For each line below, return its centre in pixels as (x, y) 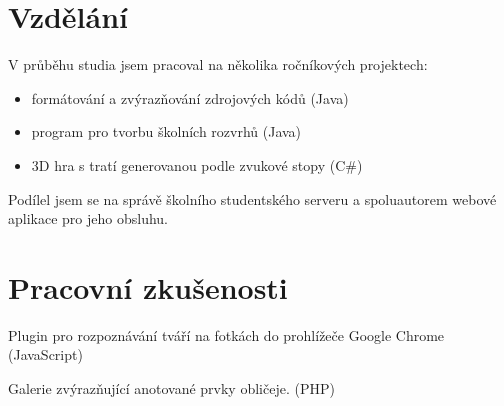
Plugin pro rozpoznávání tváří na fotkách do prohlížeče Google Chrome (226, 334)
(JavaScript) (45, 354)
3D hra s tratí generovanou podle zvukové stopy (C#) (197, 164)
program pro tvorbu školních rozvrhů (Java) (166, 131)
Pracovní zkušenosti (148, 286)
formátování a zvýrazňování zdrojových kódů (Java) (190, 97)
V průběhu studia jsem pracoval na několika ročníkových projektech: (218, 64)
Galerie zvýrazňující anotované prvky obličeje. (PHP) (171, 388)
